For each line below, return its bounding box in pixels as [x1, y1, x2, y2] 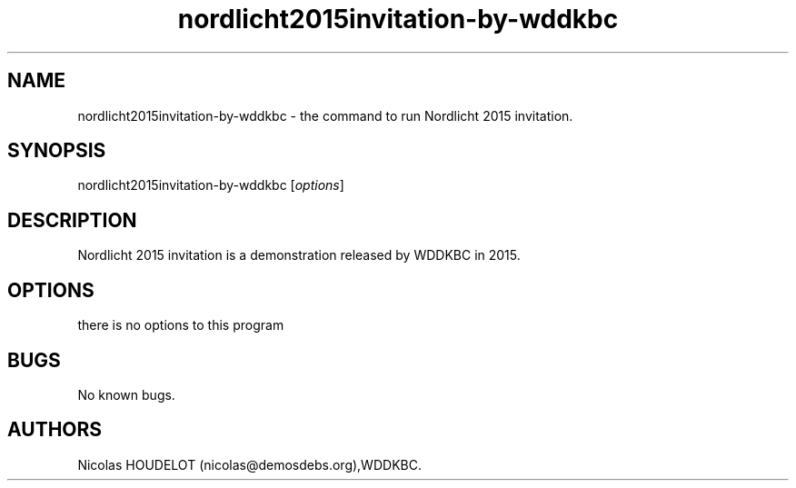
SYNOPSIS [7, 139, 106, 163]
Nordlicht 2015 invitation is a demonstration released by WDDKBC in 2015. [77, 247, 521, 264]
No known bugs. [77, 386, 175, 403]
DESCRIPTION [7, 208, 137, 232]
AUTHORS [7, 418, 103, 442]
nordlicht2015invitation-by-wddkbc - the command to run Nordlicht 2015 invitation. [77, 107, 573, 124]
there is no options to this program [77, 317, 284, 334]
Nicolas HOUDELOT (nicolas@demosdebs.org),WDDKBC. [77, 456, 422, 473]
